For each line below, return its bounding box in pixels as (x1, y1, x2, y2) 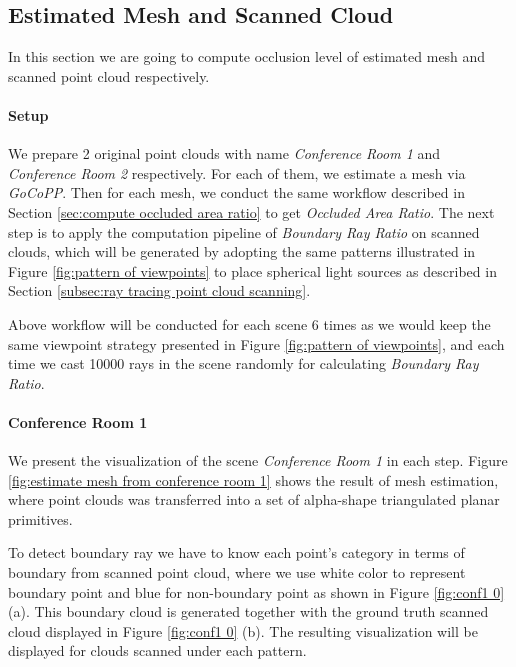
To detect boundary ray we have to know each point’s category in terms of (8, 542, 465, 563)
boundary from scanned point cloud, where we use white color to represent (8, 562, 466, 583)
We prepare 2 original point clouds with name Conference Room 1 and (8, 143, 441, 164)
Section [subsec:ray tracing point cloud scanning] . (8, 280, 311, 301)
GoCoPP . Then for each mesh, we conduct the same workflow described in (8, 182, 465, 203)
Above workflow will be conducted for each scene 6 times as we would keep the (8, 313, 491, 334)
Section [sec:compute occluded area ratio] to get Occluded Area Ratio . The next (8, 201, 495, 222)
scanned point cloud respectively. (8, 65, 210, 86)
